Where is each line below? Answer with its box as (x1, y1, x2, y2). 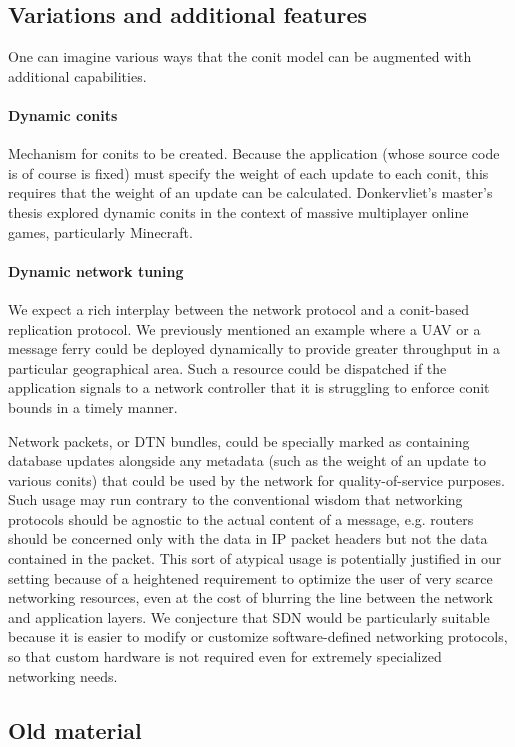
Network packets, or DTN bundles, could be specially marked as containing (8, 430, 470, 451)
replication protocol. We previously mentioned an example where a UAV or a (8, 318, 481, 339)
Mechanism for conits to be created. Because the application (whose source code (8, 143, 500, 164)
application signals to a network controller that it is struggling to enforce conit (8, 377, 490, 398)
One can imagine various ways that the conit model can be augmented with (8, 46, 472, 67)
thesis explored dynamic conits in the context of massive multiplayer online (8, 201, 469, 222)
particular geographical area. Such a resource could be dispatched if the (8, 357, 447, 378)
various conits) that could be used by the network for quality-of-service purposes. (8, 469, 505, 490)
